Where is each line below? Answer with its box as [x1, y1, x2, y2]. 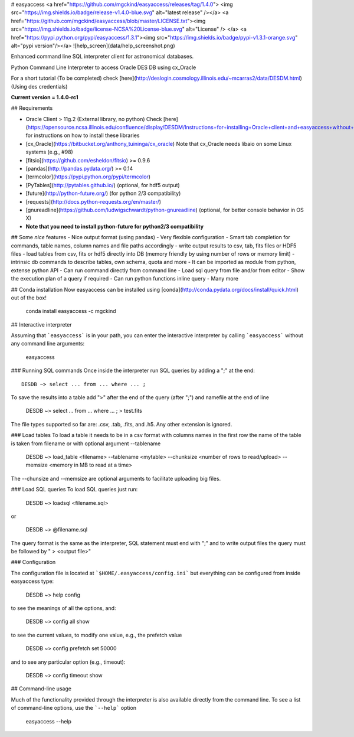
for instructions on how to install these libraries [25, 132, 140, 139]
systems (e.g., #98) [25, 148, 73, 156]
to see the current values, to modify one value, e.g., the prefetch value [11, 631, 182, 638]
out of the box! [11, 294, 47, 301]
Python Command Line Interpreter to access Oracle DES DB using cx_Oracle [11, 64, 196, 71]
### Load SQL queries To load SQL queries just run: [11, 486, 138, 493]
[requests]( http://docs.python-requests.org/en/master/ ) [25, 198, 162, 205]
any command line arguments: [11, 340, 85, 347]
